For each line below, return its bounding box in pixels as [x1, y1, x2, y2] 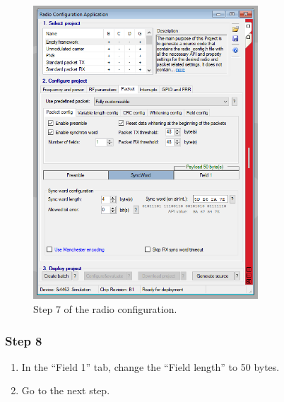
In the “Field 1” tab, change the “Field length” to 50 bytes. [21, 359, 280, 374]
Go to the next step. [21, 383, 110, 398]
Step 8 [5, 331, 42, 349]
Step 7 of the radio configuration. [33, 302, 177, 317]
